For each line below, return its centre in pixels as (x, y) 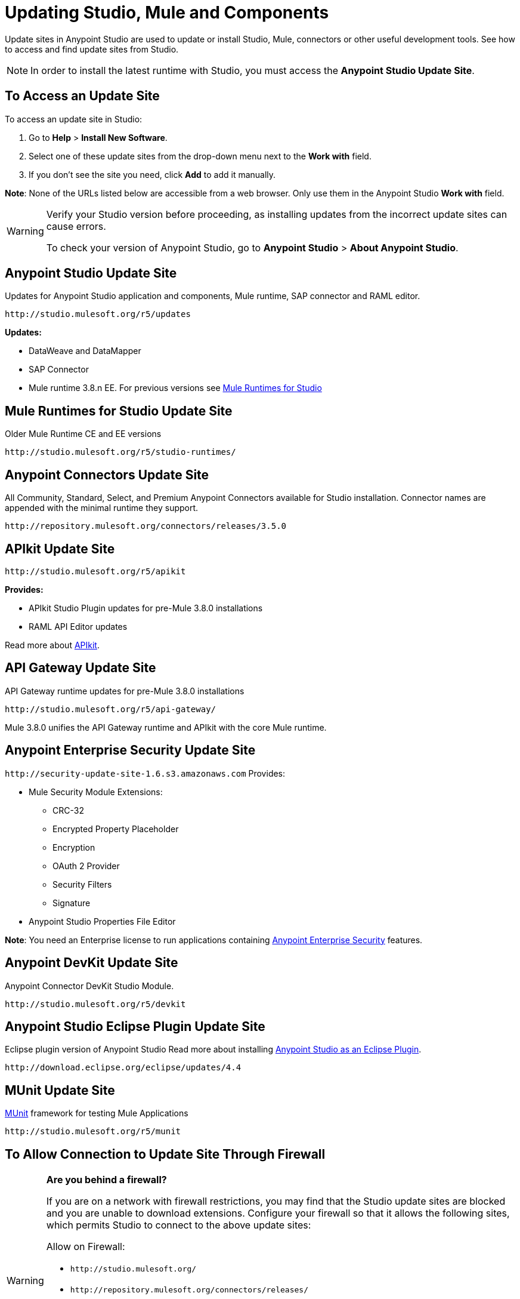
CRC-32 (68, 810)
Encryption (74, 847)
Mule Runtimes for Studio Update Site (119, 411)
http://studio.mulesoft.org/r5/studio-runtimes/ (120, 452)
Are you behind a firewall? (106, 1180)
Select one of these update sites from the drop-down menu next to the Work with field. (200, 156)
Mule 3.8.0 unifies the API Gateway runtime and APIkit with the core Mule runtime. (166, 727)
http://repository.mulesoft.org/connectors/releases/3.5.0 (146, 526)
